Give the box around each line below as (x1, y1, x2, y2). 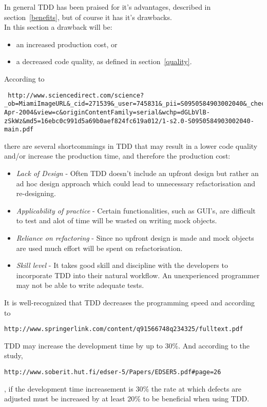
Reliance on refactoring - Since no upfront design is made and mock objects (16, 232, 254, 243)
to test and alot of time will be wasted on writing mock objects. (16, 215, 217, 226)
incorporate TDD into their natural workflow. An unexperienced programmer (16, 269, 260, 280)
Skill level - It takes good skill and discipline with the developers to (16, 260, 228, 270)
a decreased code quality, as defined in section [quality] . (16, 56, 192, 67)
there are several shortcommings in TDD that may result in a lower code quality (4, 140, 258, 151)
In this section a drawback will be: (4, 22, 112, 32)
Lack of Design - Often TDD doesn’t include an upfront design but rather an (16, 168, 259, 179)
